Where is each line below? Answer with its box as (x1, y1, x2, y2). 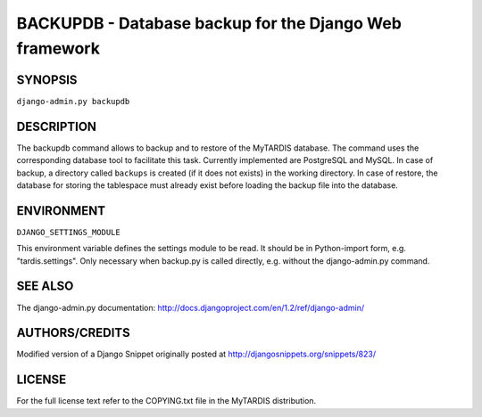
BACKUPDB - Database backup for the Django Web (16, 13, 402, 33)
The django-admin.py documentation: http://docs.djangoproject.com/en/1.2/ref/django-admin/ (16, 302, 365, 313)
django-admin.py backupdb (16, 96, 130, 106)
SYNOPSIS (16, 72, 78, 87)
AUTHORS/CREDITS (16, 325, 131, 340)
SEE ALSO (16, 279, 74, 294)
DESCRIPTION (16, 119, 97, 134)
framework (16, 38, 100, 58)
